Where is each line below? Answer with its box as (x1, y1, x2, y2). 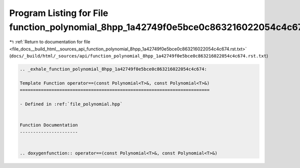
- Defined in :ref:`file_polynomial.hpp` (19, 101, 123, 107)
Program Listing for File (9, 7, 108, 18)
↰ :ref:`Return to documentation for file (9, 39, 90, 45)
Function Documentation (19, 122, 78, 128)
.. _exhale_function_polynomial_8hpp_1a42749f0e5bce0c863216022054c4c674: (19, 66, 207, 72)
